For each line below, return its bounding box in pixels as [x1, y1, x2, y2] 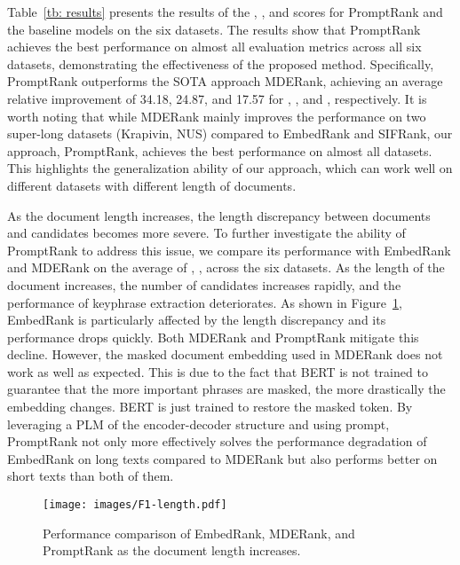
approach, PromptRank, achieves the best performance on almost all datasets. [7, 141, 432, 160]
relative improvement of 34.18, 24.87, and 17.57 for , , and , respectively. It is [7, 89, 427, 107]
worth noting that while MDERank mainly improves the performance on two [7, 106, 426, 125]
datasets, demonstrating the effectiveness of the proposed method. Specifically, [7, 54, 434, 73]
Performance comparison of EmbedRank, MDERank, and [43, 523, 355, 542]
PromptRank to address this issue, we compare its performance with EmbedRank [7, 240, 451, 259]
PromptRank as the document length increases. [43, 541, 301, 560]
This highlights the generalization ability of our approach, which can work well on [7, 159, 453, 177]
